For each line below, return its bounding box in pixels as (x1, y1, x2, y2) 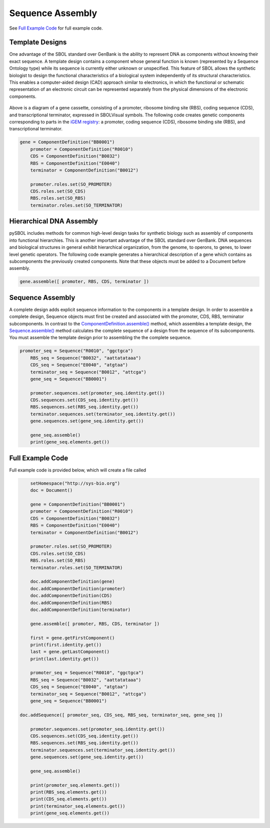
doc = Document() (30, 487, 73, 493)
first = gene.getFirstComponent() (30, 635, 115, 640)
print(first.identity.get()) (30, 642, 102, 647)
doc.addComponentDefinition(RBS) (30, 600, 112, 605)
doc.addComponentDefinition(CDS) (30, 593, 112, 599)
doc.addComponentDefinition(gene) (30, 579, 115, 584)
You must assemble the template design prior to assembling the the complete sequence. (9, 335, 192, 341)
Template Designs (9, 38, 67, 47)
